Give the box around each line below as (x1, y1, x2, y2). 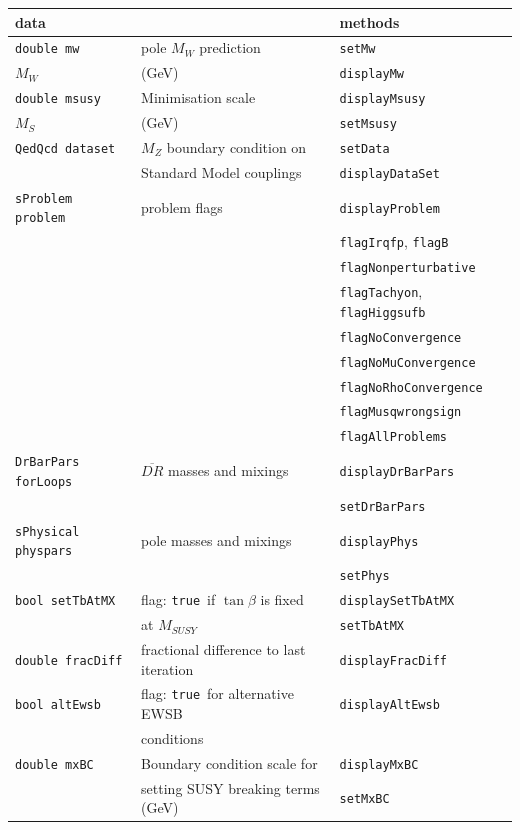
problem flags (141, 196, 223, 217)
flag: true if (141, 589, 216, 610)
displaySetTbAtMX (339, 594, 455, 609)
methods (339, 11, 400, 32)
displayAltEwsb (339, 698, 440, 713)
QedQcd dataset (15, 141, 116, 156)
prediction (199, 37, 261, 58)
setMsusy (339, 117, 397, 132)
